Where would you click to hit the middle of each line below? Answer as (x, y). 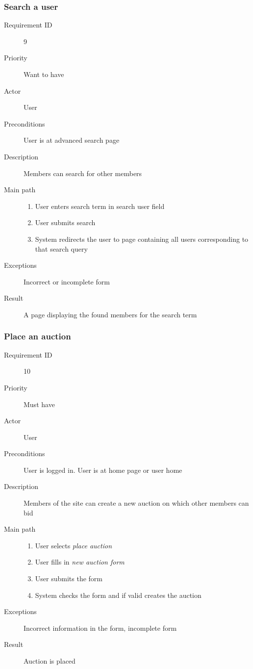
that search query (61, 248)
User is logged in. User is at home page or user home (103, 470)
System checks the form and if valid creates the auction (118, 595)
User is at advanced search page (72, 140)
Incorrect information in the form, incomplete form (100, 628)
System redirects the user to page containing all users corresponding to (142, 239)
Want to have (44, 74)
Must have (39, 404)
